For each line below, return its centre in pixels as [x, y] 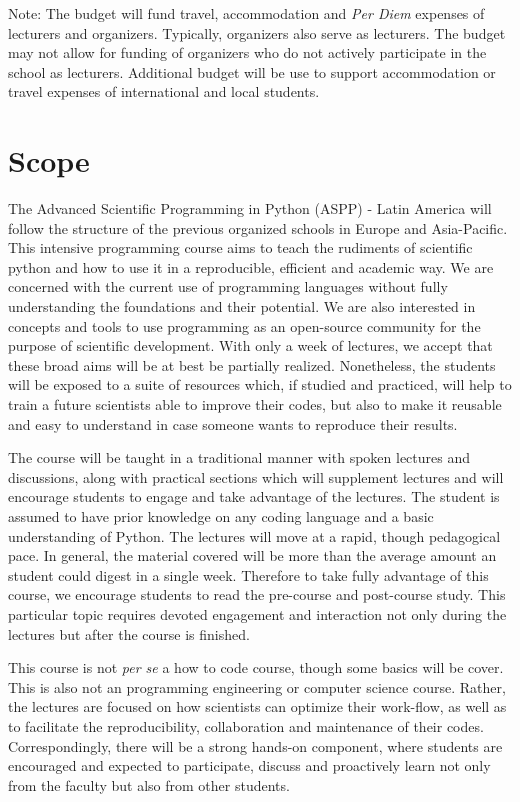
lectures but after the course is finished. [129, 633]
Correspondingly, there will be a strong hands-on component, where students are [255, 745]
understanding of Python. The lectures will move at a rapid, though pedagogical [254, 535]
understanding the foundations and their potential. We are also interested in [242, 306]
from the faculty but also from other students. [149, 784]
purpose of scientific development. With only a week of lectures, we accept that [250, 345]
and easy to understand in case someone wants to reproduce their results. [233, 423]
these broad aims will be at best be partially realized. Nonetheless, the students [252, 364]
